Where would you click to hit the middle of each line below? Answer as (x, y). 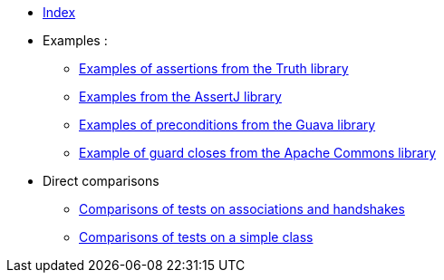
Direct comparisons (101, 181)
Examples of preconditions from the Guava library (227, 125)
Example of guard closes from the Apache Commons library (258, 153)
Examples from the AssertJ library (180, 97)
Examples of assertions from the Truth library (214, 68)
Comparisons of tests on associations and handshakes (242, 209)
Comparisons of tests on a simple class (196, 237)
